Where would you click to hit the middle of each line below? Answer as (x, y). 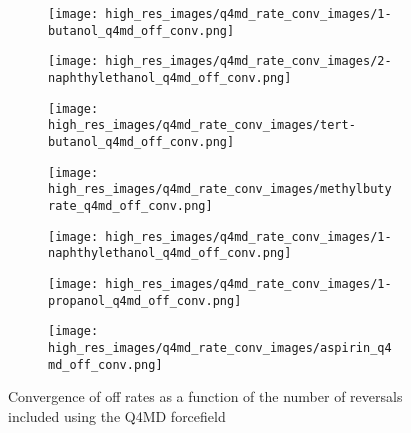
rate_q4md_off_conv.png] (130, 205)
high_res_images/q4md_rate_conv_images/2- (248, 61)
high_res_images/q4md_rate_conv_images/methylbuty (220, 189)
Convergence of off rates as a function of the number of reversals (205, 396)
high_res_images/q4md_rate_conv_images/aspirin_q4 (220, 347)
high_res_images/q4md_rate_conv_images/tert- (202, 125)
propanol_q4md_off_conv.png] (145, 300)
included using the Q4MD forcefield (117, 415)
